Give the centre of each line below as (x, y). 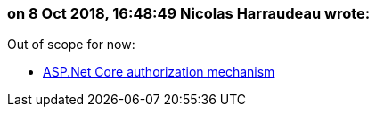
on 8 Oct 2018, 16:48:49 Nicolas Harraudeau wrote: (189, 13)
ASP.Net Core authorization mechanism (159, 72)
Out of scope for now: (71, 45)
